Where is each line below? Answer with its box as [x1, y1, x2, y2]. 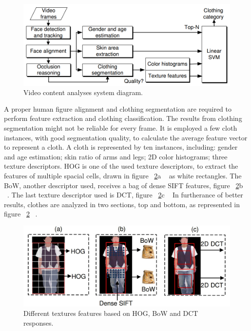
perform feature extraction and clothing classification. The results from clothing [4, 113, 242, 123]
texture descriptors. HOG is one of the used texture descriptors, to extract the [4, 161, 238, 171]
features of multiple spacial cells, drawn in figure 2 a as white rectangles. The [4, 171, 242, 181]
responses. [23, 317, 54, 328]
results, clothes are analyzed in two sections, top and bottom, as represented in [4, 199, 240, 209]
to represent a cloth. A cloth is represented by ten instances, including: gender [4, 142, 238, 152]
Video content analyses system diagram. [23, 87, 143, 97]
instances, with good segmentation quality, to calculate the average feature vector [4, 132, 248, 142]
